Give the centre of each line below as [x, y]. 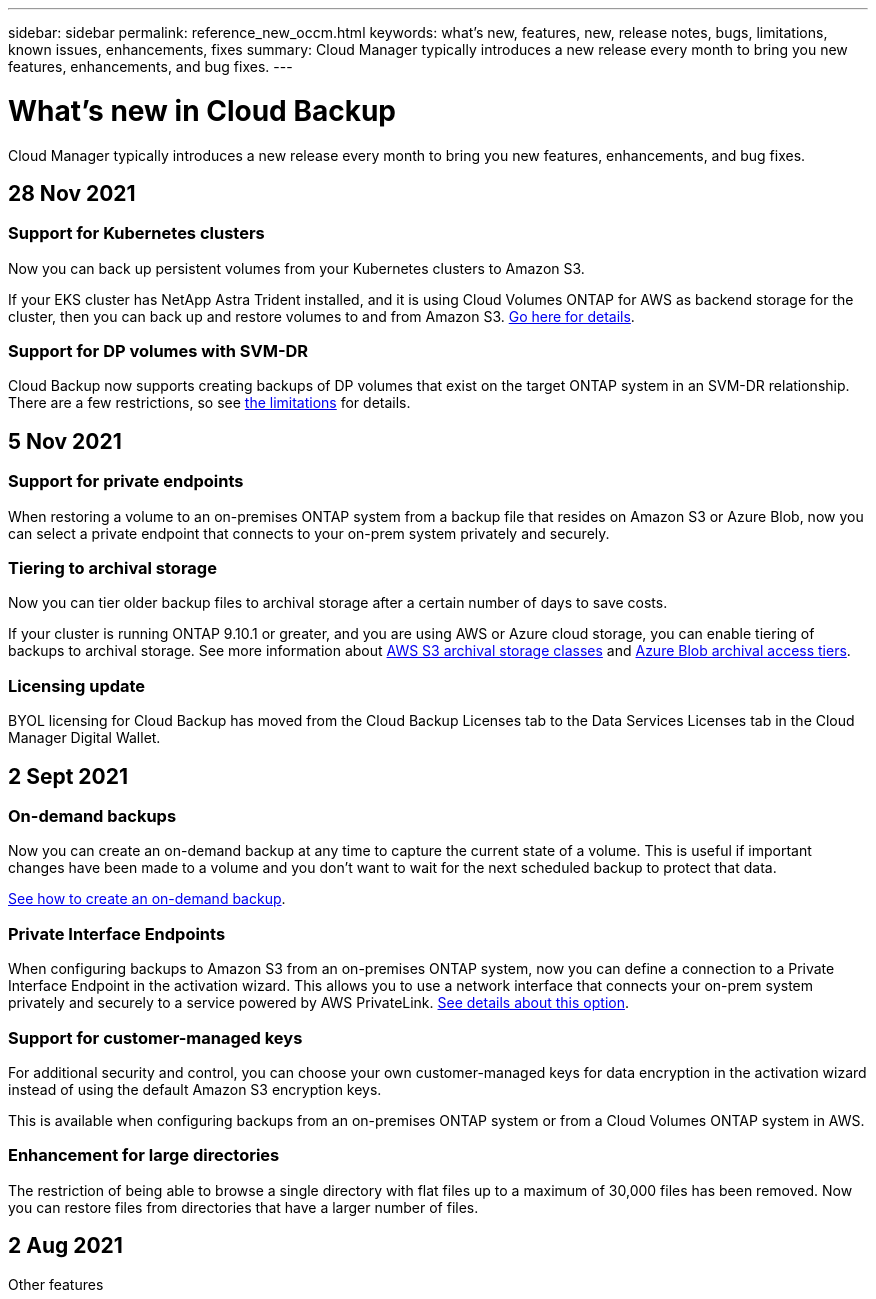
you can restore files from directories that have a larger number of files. [243, 1207]
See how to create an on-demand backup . [147, 899]
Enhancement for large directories [144, 1155]
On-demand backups [92, 816]
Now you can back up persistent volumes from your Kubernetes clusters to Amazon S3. [296, 268]
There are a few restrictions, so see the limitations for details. [209, 403]
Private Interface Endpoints [117, 933]
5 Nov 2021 [65, 441]
